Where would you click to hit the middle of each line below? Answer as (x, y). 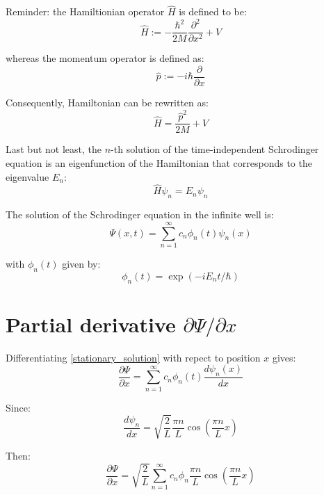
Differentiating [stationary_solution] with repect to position (133, 357)
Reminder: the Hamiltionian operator (85, 11)
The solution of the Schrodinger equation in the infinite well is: (140, 214)
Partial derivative (91, 324)
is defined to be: (213, 11)
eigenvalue (27, 176)
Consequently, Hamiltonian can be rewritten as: (107, 103)
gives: (284, 357)
